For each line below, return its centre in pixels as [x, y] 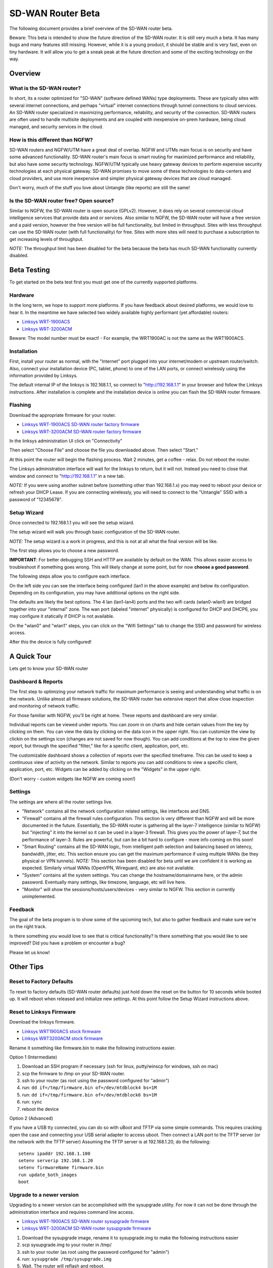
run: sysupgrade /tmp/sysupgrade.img [67, 1259]
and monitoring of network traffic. [44, 706]
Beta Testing [30, 270]
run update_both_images [48, 1175]
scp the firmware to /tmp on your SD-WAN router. [74, 1073]
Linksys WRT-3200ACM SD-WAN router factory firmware [82, 432]
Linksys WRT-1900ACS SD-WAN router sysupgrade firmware [85, 1221]
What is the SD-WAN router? [45, 88]
